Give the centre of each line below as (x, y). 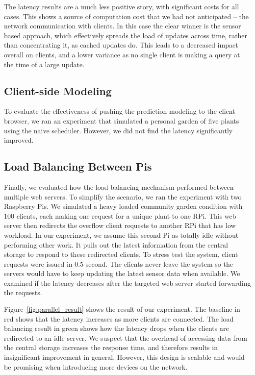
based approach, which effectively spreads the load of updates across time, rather (126, 35)
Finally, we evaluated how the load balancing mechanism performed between (119, 187)
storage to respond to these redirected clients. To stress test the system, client (121, 254)
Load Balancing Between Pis (78, 166)
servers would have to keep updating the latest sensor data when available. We (122, 273)
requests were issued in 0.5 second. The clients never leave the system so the (118, 263)
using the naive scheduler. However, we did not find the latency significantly (118, 130)
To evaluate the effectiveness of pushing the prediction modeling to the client (120, 111)
